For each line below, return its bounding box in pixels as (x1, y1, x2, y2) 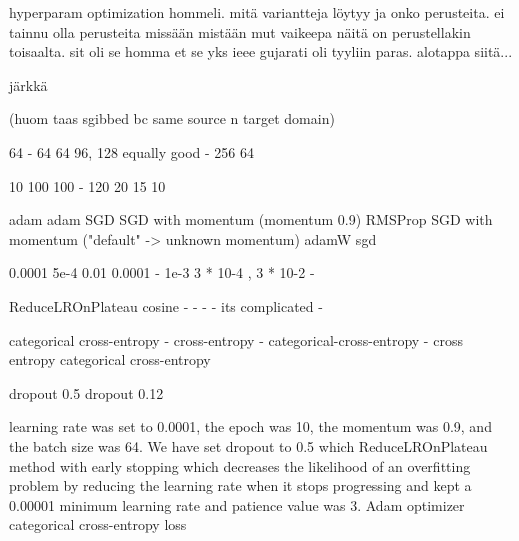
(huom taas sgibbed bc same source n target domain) (9, 108, 335, 129)
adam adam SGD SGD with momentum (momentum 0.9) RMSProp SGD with (9, 209, 493, 230)
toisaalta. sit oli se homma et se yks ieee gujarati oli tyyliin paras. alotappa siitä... (9, 41, 513, 62)
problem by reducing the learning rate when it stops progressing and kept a (9, 475, 472, 496)
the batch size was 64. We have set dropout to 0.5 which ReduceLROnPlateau (9, 435, 488, 456)
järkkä (9, 74, 48, 95)
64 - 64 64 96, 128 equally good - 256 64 (9, 141, 254, 162)
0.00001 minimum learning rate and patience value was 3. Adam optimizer (9, 494, 465, 515)
